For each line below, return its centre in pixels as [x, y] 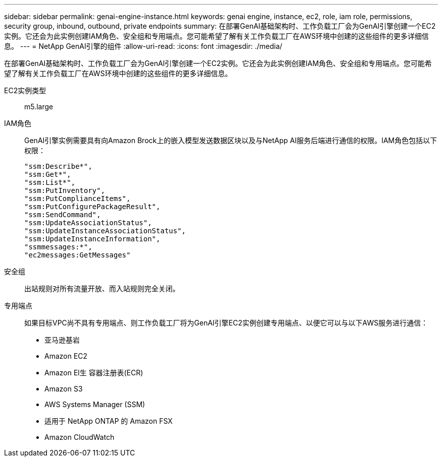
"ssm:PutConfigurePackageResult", [92, 207]
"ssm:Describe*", [58, 166]
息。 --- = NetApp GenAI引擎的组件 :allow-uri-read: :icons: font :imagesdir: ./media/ [143, 46]
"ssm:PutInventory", [65, 190]
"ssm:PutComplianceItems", [77, 199]
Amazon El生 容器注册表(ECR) [94, 373]
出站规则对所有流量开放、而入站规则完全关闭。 [102, 288]
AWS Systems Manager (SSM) [95, 404]
